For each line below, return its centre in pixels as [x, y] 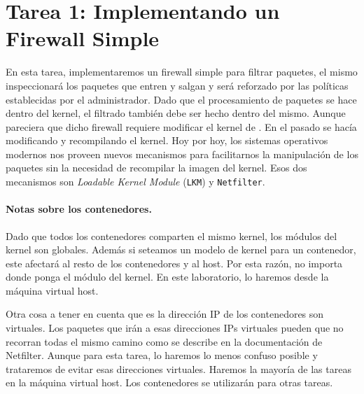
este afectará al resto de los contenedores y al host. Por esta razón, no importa [174, 263]
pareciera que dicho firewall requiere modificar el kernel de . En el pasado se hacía [181, 126]
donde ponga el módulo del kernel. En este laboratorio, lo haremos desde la [167, 277]
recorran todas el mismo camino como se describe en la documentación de [164, 341]
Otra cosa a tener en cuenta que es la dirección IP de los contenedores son [165, 314]
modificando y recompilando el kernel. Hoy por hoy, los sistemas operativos [167, 140]
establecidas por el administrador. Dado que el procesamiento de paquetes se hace [181, 99]
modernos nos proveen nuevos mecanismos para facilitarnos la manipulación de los [182, 154]
